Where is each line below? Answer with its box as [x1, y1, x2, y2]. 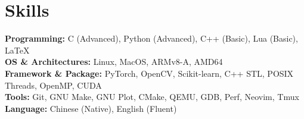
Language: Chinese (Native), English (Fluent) [5, 102, 177, 114]
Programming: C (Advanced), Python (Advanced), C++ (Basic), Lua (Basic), [5, 32, 298, 45]
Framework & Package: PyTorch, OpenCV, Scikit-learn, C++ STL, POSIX [5, 67, 294, 79]
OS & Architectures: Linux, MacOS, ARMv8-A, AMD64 [5, 55, 223, 68]
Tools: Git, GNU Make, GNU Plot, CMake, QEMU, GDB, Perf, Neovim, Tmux [5, 90, 299, 103]
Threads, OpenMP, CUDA [5, 79, 102, 91]
